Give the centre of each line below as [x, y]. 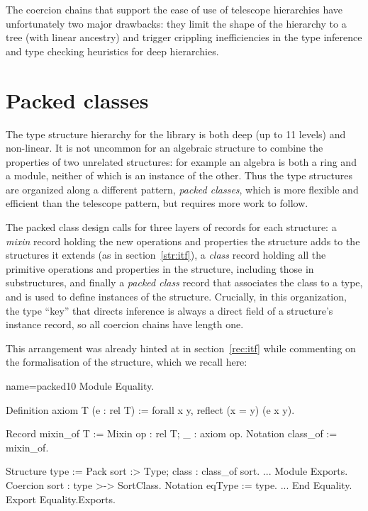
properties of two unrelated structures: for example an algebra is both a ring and [181, 161]
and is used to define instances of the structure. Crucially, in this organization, [176, 297]
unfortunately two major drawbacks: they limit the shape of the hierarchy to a [176, 23]
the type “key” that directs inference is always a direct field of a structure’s [169, 310]
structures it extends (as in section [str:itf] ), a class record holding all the [166, 255]
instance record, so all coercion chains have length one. [125, 324]
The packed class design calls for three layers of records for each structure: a [171, 227]
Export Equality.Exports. [61, 499]
